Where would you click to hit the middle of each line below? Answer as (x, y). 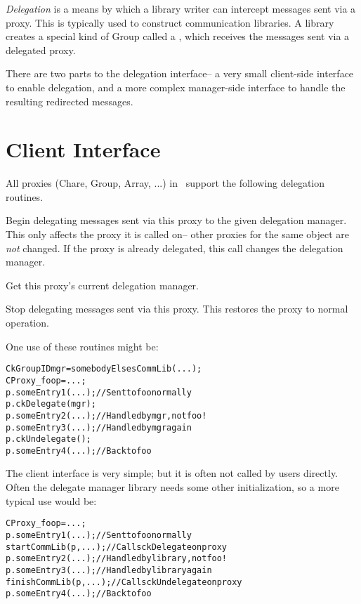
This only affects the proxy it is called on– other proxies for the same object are (177, 234)
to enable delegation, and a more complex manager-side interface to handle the (176, 87)
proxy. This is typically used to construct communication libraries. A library (170, 22)
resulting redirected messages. (70, 101)
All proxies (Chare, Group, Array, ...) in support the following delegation (165, 183)
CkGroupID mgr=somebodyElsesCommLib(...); (104, 369)
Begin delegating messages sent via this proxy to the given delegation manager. (176, 220)
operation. (27, 323)
